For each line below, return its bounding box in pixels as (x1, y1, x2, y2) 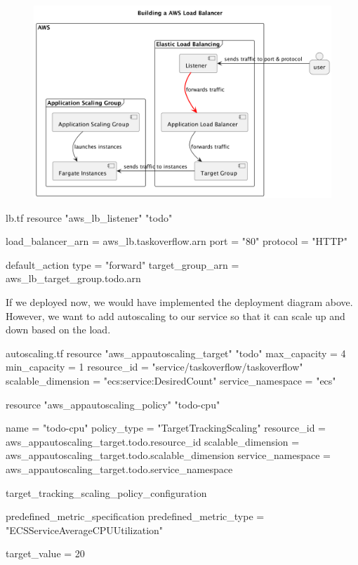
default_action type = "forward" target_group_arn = (6, 257, 239, 272)
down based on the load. (6, 322, 111, 337)
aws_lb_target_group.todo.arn (6, 271, 141, 286)
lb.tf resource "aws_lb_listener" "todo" (6, 210, 173, 225)
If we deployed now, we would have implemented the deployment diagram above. (6, 295, 353, 310)
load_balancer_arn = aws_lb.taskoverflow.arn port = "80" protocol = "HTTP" (6, 234, 348, 248)
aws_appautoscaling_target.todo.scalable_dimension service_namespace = (6, 448, 331, 463)
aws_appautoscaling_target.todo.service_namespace (6, 462, 233, 477)
